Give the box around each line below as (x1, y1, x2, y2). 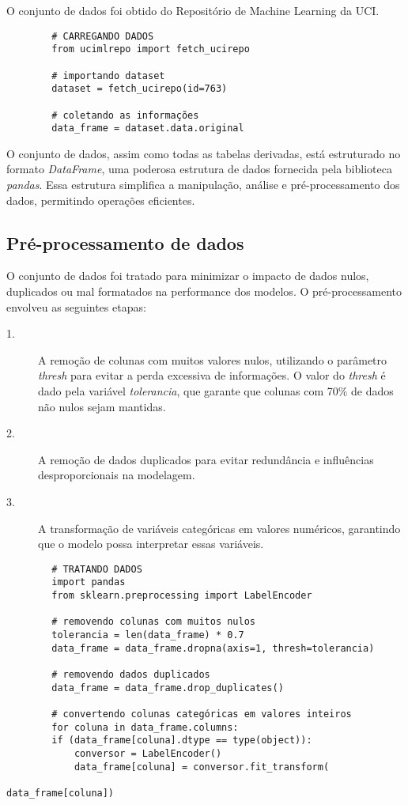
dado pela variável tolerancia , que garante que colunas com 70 (38, 382, 338, 399)
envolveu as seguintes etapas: (6, 298, 146, 315)
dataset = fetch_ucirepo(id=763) (51, 83, 228, 95)
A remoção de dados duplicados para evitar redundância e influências (38, 451, 374, 467)
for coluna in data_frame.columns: (51, 721, 239, 733)
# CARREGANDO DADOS (51, 30, 154, 42)
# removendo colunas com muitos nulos (51, 616, 255, 628)
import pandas (51, 576, 126, 588)
